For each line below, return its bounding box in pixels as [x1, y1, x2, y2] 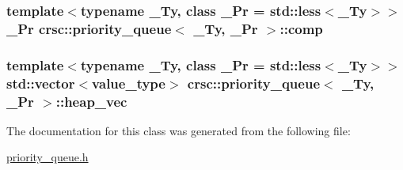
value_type [92, 73, 165, 93]
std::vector [6, 73, 75, 93]
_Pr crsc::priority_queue [6, 18, 172, 38]
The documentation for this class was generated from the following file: [6, 122, 351, 138]
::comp [279, 18, 323, 38]
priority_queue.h [6, 149, 89, 165]
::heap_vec [55, 91, 127, 111]
